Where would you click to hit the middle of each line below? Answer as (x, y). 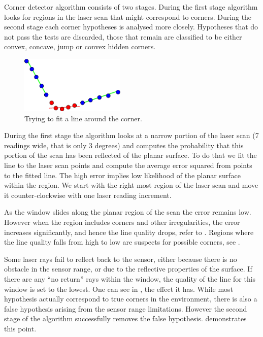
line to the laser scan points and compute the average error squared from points (128, 165)
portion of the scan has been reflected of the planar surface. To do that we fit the (130, 155)
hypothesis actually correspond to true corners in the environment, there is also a (131, 299)
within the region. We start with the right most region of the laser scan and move (131, 185)
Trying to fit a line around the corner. (83, 118)
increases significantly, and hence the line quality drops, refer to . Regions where (129, 232)
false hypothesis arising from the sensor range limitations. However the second (126, 308)
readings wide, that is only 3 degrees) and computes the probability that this (124, 145)
